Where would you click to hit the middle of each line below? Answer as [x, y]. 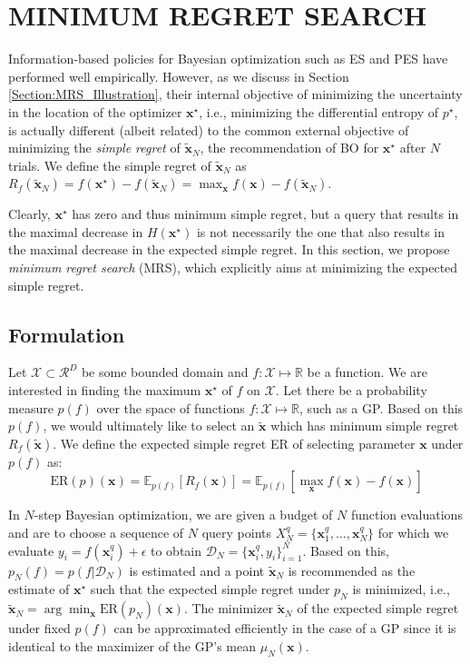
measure [31, 407]
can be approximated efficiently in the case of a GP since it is [285, 628]
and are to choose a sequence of [96, 533]
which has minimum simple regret [365, 426]
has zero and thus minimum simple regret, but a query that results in [265, 214]
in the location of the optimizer [95, 111]
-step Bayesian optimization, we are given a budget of [183, 515]
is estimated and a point [197, 570]
